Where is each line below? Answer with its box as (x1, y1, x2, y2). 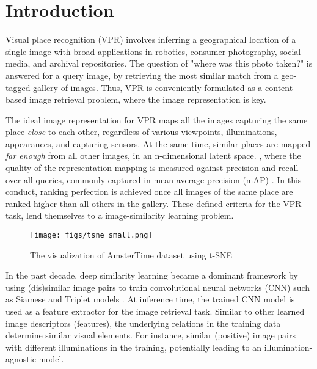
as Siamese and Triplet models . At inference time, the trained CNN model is (5, 293, 295, 305)
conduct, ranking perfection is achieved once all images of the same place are (5, 185, 293, 198)
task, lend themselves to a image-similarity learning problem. (5, 209, 234, 222)
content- (265, 81, 296, 93)
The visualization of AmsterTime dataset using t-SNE (30, 248, 233, 261)
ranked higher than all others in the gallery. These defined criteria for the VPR (5, 197, 302, 210)
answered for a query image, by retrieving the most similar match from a (5, 68, 279, 81)
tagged (5, 81, 31, 93)
